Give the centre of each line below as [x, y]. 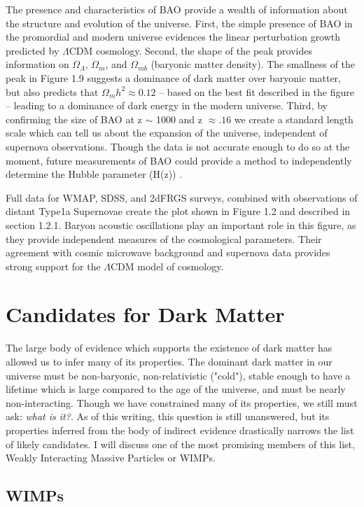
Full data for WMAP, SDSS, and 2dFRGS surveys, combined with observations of [182, 197]
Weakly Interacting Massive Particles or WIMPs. [111, 458]
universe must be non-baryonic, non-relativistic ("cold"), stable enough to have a [178, 375]
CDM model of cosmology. [167, 266]
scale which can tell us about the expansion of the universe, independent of [167, 133]
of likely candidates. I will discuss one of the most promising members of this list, [180, 444]
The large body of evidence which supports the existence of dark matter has [169, 348]
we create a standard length [294, 119]
